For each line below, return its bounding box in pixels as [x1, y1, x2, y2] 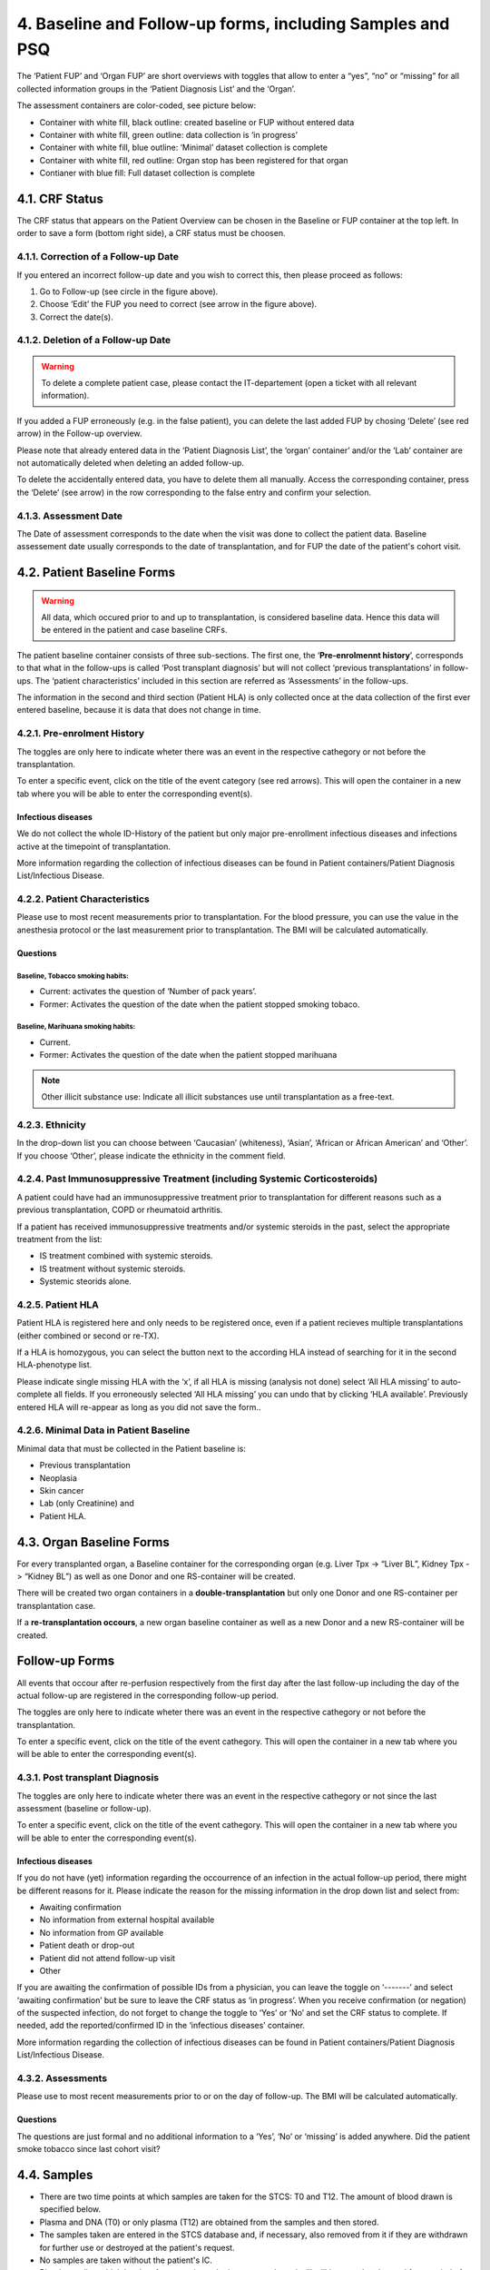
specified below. [39, 2204, 102, 2215]
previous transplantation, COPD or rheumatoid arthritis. [16, 1204, 223, 1216]
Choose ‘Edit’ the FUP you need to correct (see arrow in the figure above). [39, 299, 318, 310]
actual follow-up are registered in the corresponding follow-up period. [16, 1690, 279, 1701]
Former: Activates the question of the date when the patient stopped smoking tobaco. [39, 999, 360, 1010]
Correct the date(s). [39, 311, 113, 322]
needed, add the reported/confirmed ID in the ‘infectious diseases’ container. [16, 2020, 306, 2031]
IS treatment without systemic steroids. [39, 1263, 186, 1274]
